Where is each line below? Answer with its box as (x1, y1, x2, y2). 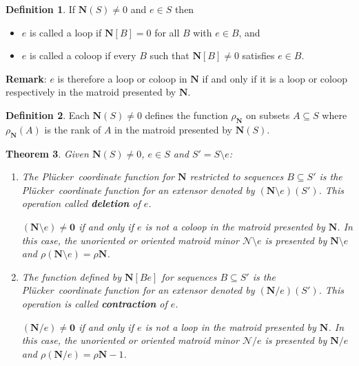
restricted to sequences (189, 169, 284, 184)
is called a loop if (29, 25, 102, 39)
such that (150, 48, 189, 63)
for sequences (161, 269, 217, 283)
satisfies (242, 48, 275, 63)
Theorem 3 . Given (6, 146, 89, 160)
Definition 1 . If (6, 2, 76, 16)
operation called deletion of (21, 196, 141, 211)
